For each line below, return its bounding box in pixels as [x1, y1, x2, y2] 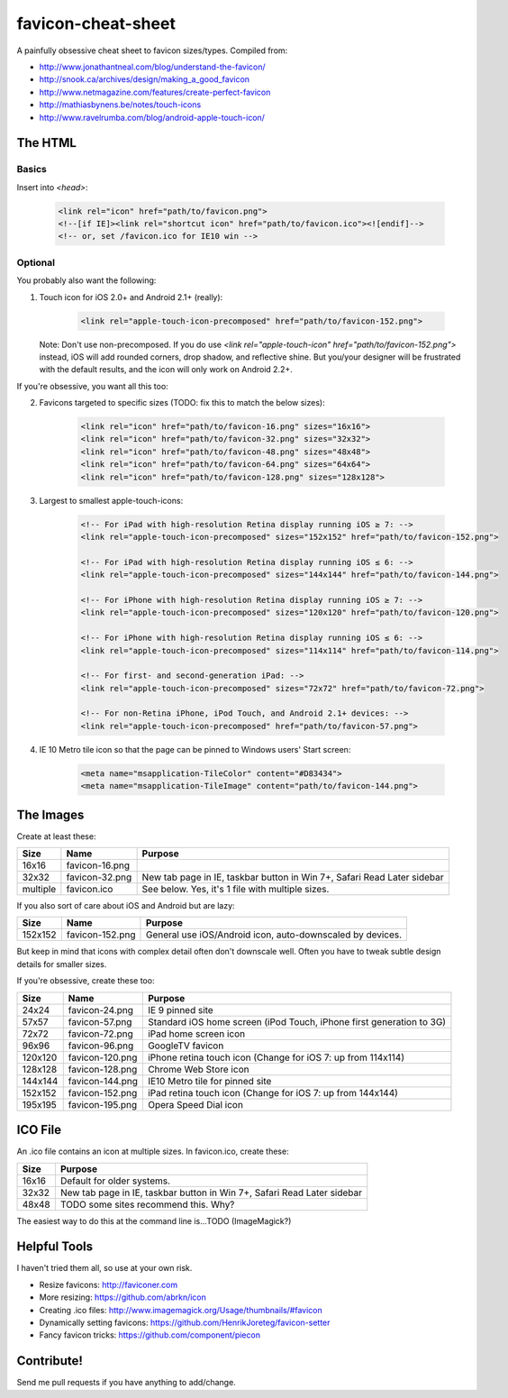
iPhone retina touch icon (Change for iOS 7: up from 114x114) [147, 1051, 405, 1064]
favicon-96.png [68, 1039, 134, 1052]
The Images [16, 807, 85, 822]
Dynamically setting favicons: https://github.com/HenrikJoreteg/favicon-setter [39, 1317, 331, 1329]
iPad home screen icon [147, 1028, 246, 1040]
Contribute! [16, 1353, 83, 1369]
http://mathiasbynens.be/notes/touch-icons [39, 99, 202, 110]
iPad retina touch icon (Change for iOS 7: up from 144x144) [147, 1086, 398, 1099]
